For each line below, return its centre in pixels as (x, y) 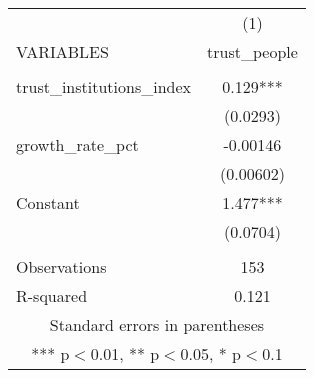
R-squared (52, 295)
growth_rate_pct (77, 144)
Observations (61, 266)
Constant (48, 202)
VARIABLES (62, 51)
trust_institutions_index (104, 86)
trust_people (252, 51)
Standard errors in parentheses (157, 324)
